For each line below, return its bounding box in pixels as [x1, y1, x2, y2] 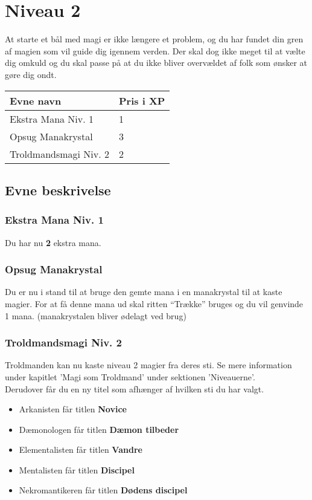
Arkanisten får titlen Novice [19, 403, 127, 415]
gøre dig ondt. [5, 68, 57, 80]
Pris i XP [119, 93, 165, 108]
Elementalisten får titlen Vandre [19, 443, 142, 456]
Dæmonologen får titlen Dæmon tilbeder [19, 423, 179, 435]
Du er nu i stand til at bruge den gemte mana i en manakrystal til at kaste [5, 285, 282, 298]
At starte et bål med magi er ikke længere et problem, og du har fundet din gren [5, 33, 304, 45]
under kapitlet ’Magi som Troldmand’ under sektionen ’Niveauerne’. [5, 370, 255, 383]
